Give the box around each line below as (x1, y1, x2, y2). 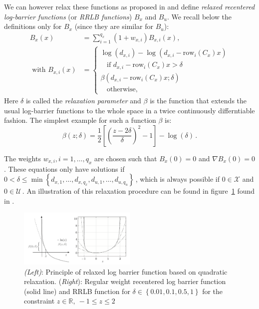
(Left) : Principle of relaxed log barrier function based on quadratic (24, 266, 228, 277)
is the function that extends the (150, 95, 247, 105)
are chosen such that (94, 153, 157, 163)
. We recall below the (167, 11, 232, 21)
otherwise (106, 85, 136, 93)
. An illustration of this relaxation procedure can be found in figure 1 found (22, 186, 255, 196)
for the (202, 286, 223, 296)
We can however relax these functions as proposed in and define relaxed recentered (4, 1, 255, 11)
